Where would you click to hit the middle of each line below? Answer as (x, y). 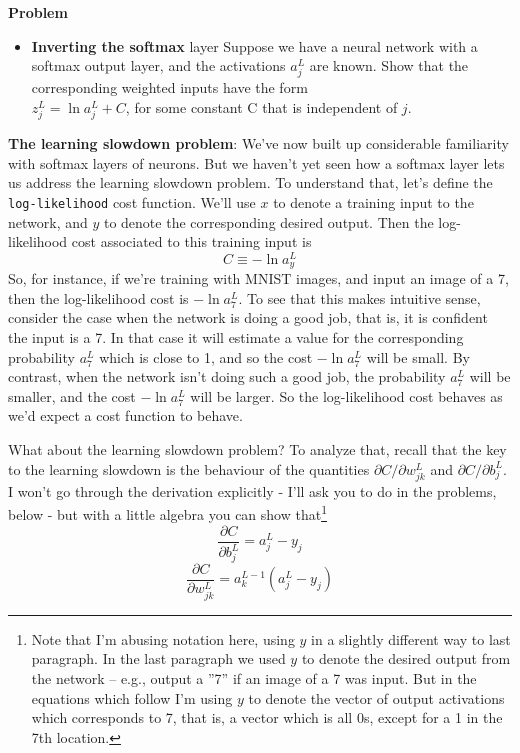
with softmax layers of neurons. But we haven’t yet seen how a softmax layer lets (256, 162)
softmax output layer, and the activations (158, 65)
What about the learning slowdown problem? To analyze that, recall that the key (257, 449)
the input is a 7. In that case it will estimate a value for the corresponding (236, 337)
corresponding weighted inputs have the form (169, 87)
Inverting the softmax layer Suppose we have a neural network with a (254, 45)
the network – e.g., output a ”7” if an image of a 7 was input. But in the (254, 678)
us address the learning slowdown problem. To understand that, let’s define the (250, 182)
